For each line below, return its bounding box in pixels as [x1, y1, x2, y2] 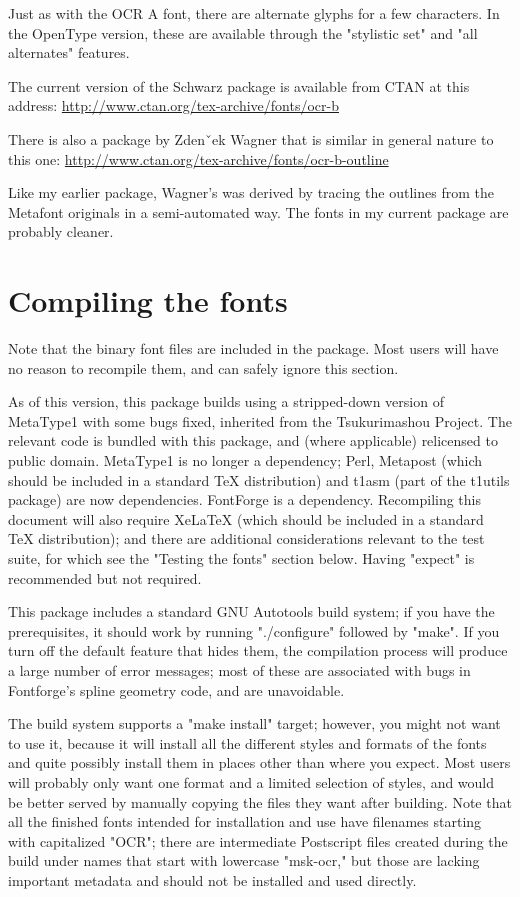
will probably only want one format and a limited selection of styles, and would [8, 771, 495, 792]
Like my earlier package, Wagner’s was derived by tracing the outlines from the [8, 182, 494, 203]
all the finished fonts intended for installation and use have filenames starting [8, 811, 482, 832]
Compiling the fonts [8, 280, 288, 321]
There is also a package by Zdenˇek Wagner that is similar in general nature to [8, 128, 494, 149]
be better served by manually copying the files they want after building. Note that [8, 791, 512, 812]
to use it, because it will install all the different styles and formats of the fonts [8, 732, 487, 753]
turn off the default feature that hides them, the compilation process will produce [8, 640, 508, 661]
